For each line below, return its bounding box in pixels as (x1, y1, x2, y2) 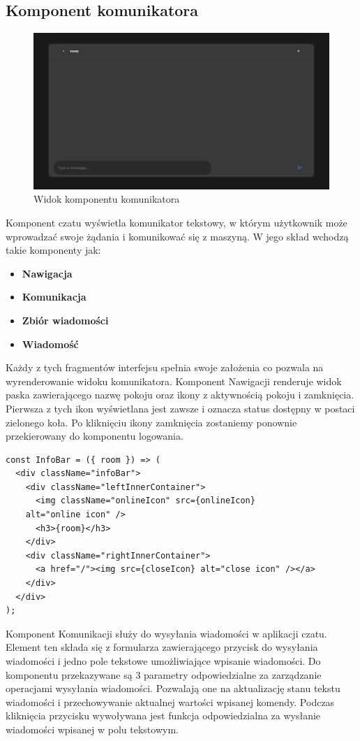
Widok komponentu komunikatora (33, 192, 180, 206)
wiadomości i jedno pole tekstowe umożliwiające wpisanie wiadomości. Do (6, 654, 321, 668)
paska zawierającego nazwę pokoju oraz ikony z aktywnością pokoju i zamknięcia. (6, 387, 354, 402)
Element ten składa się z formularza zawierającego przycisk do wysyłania (6, 640, 318, 654)
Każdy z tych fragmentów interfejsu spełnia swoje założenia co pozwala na (6, 360, 324, 375)
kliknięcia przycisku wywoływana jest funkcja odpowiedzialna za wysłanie (6, 708, 321, 723)
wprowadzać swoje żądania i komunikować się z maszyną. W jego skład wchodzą (6, 229, 349, 243)
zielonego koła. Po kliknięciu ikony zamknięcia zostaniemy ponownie (6, 415, 297, 429)
